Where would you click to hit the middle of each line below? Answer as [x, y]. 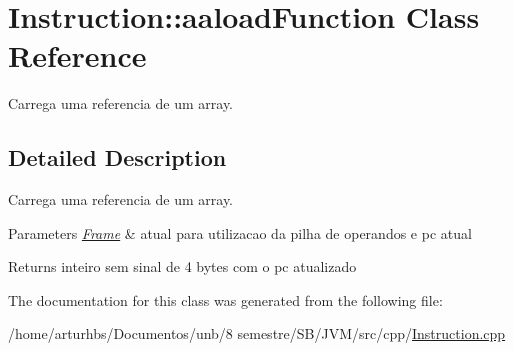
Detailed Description [117, 157]
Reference [77, 55]
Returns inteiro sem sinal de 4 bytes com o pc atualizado [182, 266]
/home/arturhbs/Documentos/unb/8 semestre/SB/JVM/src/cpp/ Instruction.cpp [257, 333]
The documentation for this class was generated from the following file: [225, 299]
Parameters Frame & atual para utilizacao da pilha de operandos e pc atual [240, 232]
